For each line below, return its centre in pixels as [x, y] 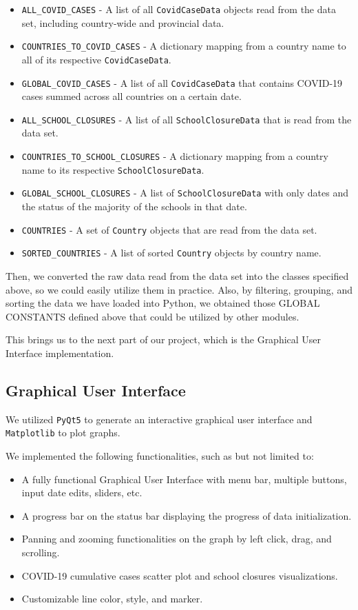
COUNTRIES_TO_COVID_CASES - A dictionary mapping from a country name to [184, 46]
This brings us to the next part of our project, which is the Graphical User [164, 339]
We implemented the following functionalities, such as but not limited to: [160, 456]
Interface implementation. [60, 353]
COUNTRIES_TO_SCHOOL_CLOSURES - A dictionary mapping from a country [175, 156]
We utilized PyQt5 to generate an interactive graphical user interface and [159, 419]
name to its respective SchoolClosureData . [113, 169]
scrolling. [41, 552]
